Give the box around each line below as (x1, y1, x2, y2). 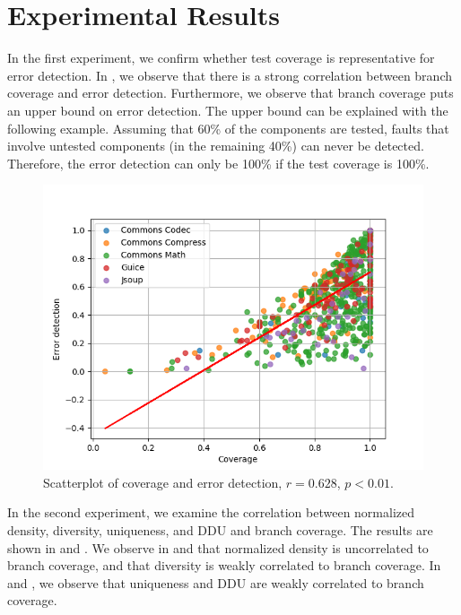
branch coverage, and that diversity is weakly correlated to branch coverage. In (7, 556, 441, 575)
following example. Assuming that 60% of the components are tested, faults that (7, 118, 449, 137)
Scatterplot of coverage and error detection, (43, 472, 283, 491)
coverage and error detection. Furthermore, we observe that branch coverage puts (7, 83, 454, 102)
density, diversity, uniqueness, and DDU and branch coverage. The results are (7, 521, 433, 540)
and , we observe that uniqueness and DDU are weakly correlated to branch (7, 573, 424, 592)
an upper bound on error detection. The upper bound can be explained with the (7, 100, 448, 119)
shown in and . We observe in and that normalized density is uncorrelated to (7, 538, 429, 557)
